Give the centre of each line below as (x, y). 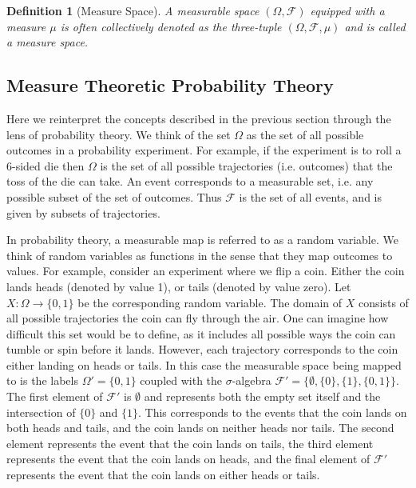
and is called (375, 26)
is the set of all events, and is (310, 196)
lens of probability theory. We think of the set (119, 134)
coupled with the (181, 380)
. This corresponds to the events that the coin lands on (273, 412)
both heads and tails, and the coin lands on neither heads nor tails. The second (200, 428)
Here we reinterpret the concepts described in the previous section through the (199, 118)
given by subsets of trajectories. (83, 212)
